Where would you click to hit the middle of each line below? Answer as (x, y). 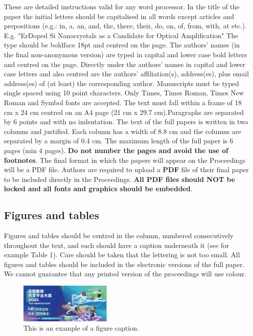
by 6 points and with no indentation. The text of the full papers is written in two (126, 122)
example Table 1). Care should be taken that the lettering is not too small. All (122, 255)
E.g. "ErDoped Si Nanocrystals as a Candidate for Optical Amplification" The (121, 35)
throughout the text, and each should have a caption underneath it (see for (116, 245)
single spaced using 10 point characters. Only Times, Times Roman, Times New (124, 93)
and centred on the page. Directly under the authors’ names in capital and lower (125, 64)
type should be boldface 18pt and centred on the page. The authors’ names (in (122, 45)
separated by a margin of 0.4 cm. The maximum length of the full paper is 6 (119, 141)
